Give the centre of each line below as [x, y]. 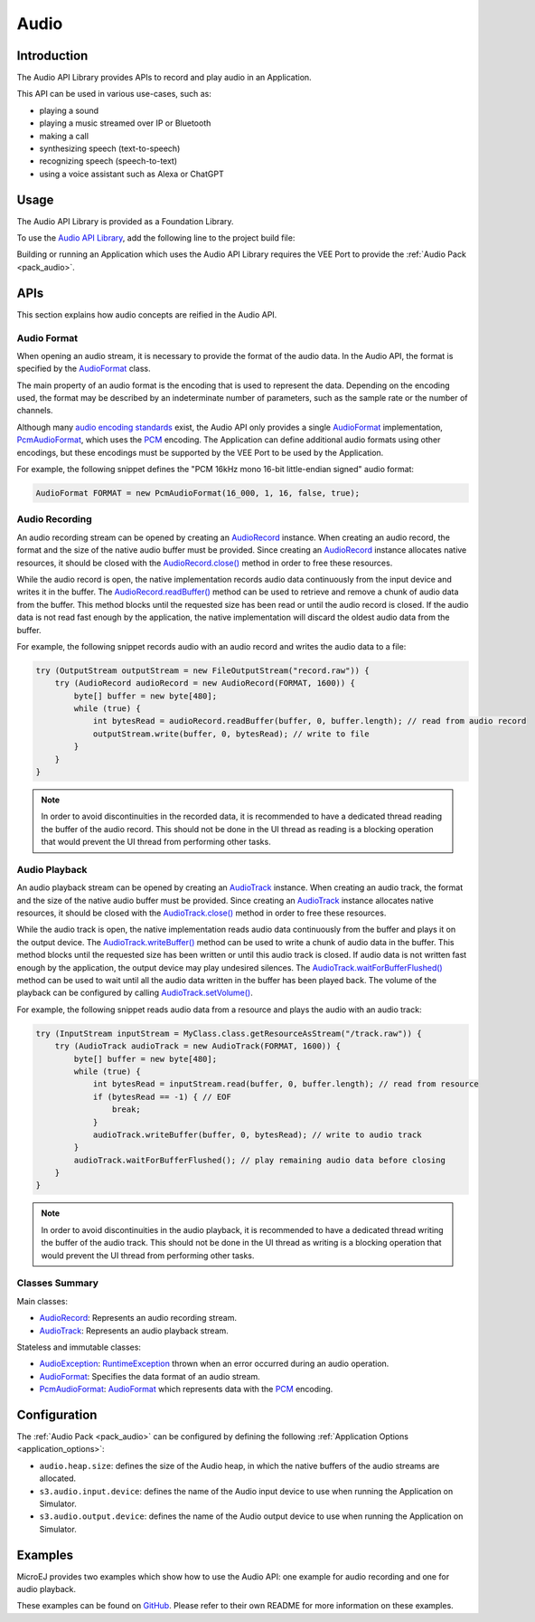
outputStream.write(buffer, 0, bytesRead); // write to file [231, 734]
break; [127, 1110]
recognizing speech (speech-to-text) [108, 161]
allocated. [58, 1478]
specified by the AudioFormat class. [84, 369]
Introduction [52, 56]
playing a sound [69, 110]
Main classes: [42, 1301]
